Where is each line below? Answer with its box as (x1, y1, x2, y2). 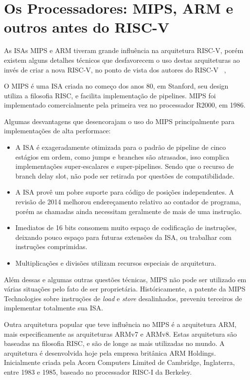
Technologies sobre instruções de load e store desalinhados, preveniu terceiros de (4, 293, 242, 303)
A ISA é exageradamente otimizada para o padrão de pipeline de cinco (15, 142, 226, 152)
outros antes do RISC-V (4, 17, 169, 37)
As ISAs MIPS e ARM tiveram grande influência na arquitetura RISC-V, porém (4, 45, 244, 55)
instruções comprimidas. (15, 241, 88, 252)
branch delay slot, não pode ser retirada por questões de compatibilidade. (15, 170, 234, 181)
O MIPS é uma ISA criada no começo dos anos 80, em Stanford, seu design (4, 81, 229, 91)
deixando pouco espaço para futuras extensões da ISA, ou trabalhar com (15, 232, 232, 242)
